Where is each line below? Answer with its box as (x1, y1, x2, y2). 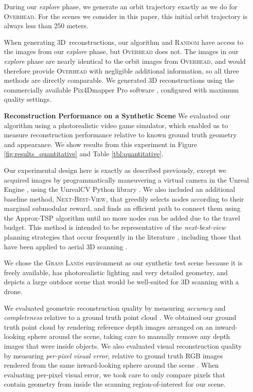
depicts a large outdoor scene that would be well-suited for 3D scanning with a (4, 277, 239, 287)
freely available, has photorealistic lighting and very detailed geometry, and (4, 267, 228, 277)
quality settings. (4, 94, 52, 104)
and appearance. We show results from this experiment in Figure (4, 139, 197, 149)
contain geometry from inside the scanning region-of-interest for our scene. (4, 379, 226, 389)
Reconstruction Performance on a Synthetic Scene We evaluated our (4, 110, 231, 120)
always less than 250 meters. (4, 20, 89, 31)
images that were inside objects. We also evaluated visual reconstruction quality (4, 341, 242, 351)
